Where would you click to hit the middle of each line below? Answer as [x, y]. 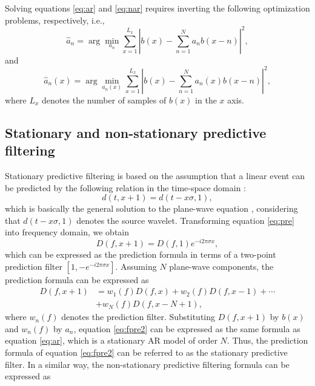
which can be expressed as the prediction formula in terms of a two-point [141, 254]
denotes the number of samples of [104, 100]
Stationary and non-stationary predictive [136, 132]
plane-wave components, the [221, 266]
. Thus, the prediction [267, 340]
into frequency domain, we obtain [67, 232]
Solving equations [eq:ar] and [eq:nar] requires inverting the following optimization [157, 8]
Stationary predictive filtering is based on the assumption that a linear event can [155, 175]
